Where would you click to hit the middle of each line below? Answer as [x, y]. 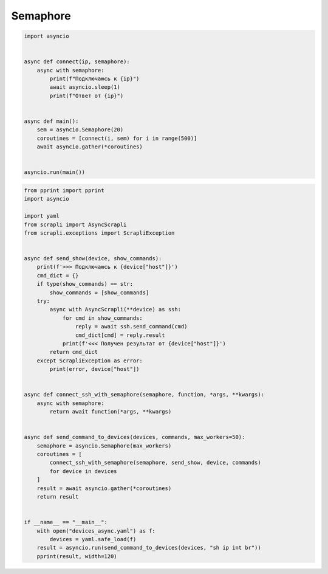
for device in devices [84, 471]
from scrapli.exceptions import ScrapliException [99, 233]
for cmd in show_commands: [102, 318]
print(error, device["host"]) [94, 369]
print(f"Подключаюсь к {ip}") [94, 79]
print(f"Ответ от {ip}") [87, 95]
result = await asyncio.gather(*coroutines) [104, 488]
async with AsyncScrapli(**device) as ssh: [115, 309]
